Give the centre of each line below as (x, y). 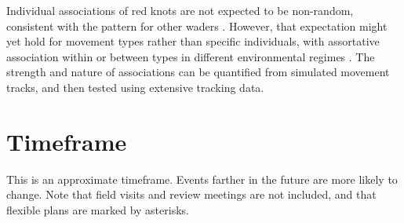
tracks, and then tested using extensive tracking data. (135, 87)
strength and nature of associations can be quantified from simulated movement (198, 72)
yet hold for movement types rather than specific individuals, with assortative (193, 41)
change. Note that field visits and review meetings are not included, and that (191, 194)
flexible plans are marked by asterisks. (98, 209)
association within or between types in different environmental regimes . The (191, 56)
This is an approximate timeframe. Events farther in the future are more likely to (202, 179)
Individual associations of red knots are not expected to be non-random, (180, 10)
